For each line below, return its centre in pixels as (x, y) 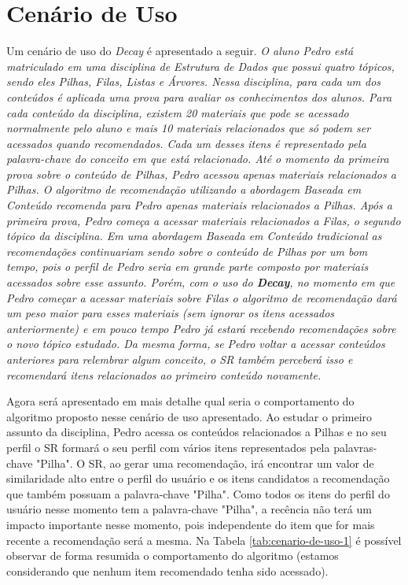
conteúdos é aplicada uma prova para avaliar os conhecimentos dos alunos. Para (199, 96)
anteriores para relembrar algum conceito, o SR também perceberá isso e (180, 359)
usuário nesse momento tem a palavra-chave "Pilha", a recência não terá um (189, 509)
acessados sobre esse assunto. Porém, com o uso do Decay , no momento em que (201, 282)
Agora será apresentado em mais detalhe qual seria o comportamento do (180, 401)
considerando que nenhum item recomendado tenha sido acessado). (167, 570)
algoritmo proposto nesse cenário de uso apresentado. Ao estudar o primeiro (189, 416)
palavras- (355, 447)
